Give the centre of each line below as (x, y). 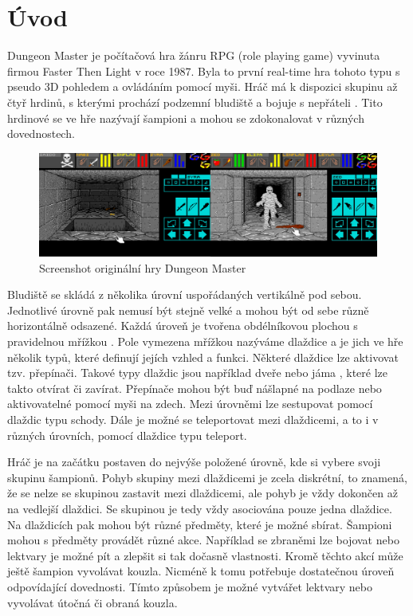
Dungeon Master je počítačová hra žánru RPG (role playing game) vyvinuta (194, 55)
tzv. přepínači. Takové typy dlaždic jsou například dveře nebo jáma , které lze (198, 373)
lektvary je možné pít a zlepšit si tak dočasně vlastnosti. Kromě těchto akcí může (205, 555)
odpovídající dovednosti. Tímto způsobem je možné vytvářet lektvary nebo (190, 586)
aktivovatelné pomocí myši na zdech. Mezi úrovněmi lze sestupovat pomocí (190, 404)
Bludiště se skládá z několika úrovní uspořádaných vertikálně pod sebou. (185, 294)
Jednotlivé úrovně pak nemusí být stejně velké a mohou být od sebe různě (188, 310)
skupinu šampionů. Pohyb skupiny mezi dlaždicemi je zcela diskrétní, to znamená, (207, 477)
